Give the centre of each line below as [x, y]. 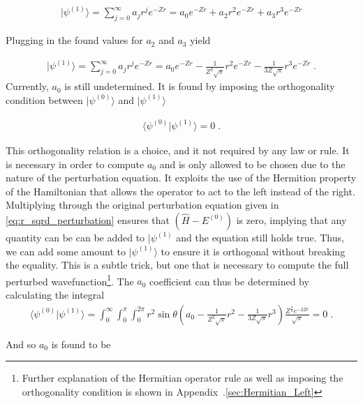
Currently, [27, 86]
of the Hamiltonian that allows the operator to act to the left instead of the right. [180, 191]
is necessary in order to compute [75, 164]
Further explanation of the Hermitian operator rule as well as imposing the [183, 378]
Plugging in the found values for [74, 40]
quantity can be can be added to [75, 237]
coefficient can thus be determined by [229, 281]
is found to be [81, 344]
